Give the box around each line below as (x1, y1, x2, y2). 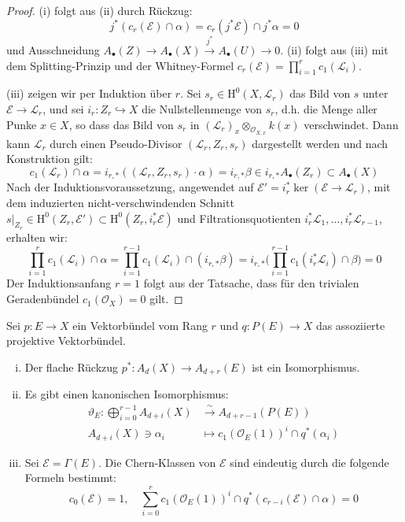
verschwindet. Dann (304, 116, 399, 132)
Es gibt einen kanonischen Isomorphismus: (24, 386, 229, 402)
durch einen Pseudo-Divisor (50, 135, 182, 151)
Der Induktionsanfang (6, 275, 112, 291)
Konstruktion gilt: (6, 150, 93, 167)
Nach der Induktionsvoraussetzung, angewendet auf (6, 179, 254, 195)
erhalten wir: (6, 228, 68, 245)
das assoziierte (315, 317, 385, 333)
